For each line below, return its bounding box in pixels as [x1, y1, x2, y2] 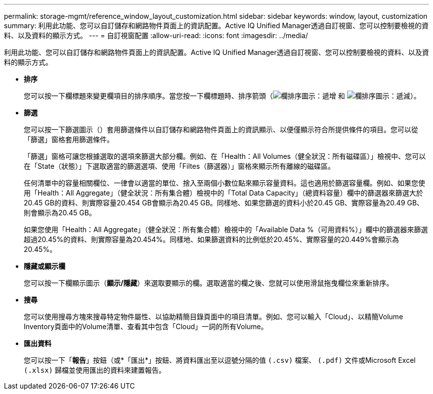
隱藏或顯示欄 [24, 262, 65, 270]
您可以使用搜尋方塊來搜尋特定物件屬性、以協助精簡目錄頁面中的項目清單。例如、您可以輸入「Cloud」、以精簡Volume [24, 312, 403, 321]
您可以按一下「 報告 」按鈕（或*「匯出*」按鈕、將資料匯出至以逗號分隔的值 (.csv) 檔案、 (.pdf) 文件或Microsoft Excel [24, 356, 416, 364]
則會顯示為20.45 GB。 [24, 208, 96, 217]
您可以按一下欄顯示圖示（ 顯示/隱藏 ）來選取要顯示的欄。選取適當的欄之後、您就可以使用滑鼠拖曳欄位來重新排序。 [24, 279, 393, 287]
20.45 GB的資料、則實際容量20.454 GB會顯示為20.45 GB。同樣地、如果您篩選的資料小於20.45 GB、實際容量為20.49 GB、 [24, 198, 424, 207]
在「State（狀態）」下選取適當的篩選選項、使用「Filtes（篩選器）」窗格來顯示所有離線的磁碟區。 [24, 162, 335, 170]
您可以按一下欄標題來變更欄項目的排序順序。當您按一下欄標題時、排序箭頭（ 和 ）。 [24, 92, 421, 100]
